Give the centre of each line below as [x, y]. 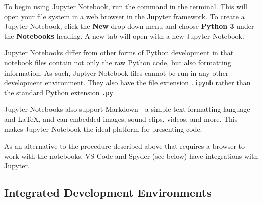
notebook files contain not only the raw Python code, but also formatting [118, 62]
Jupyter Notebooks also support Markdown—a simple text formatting [113, 109]
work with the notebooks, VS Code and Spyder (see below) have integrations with [131, 155]
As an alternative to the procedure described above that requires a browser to [124, 146]
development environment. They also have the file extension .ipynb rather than [127, 82]
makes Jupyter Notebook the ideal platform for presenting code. [103, 129]
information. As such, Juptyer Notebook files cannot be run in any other [116, 72]
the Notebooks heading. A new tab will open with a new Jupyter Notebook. [124, 36]
